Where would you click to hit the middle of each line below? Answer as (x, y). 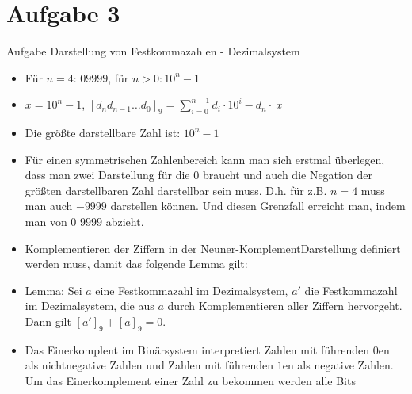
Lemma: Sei (53, 290)
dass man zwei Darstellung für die (107, 175)
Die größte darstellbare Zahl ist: (103, 133)
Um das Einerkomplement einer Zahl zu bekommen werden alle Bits (190, 381)
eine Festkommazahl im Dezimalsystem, (192, 290)
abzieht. (125, 222)
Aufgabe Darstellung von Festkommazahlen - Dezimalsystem (153, 51)
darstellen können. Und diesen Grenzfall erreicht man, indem (258, 206)
